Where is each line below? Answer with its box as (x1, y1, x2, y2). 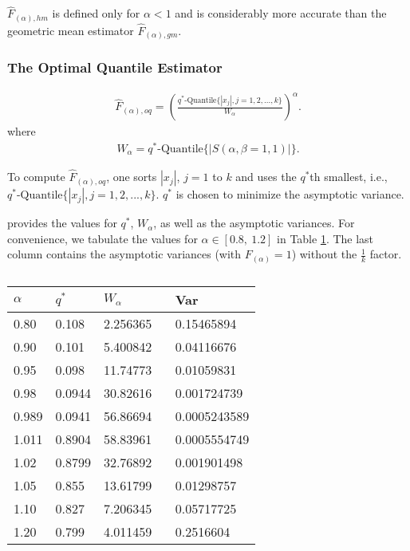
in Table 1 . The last (277, 230, 374, 246)
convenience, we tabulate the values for (7, 230, 198, 246)
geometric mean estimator (7, 22, 134, 38)
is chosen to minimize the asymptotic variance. (175, 186, 404, 203)
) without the (291, 246, 357, 262)
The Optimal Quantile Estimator (7, 57, 223, 77)
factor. (369, 246, 402, 262)
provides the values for (7, 214, 117, 231)
